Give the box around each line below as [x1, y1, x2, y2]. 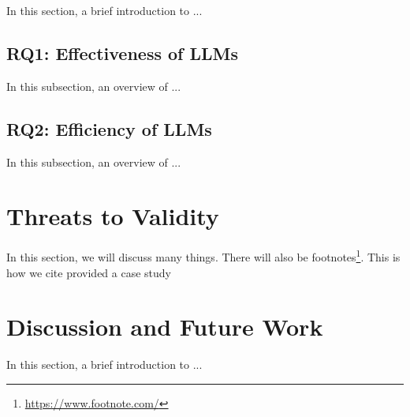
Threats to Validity [6, 200, 219, 232]
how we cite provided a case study [6, 264, 171, 280]
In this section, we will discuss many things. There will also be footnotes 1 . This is [6, 246, 401, 265]
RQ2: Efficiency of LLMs [6, 116, 212, 141]
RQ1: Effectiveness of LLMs [6, 40, 239, 65]
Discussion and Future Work [6, 310, 323, 343]
